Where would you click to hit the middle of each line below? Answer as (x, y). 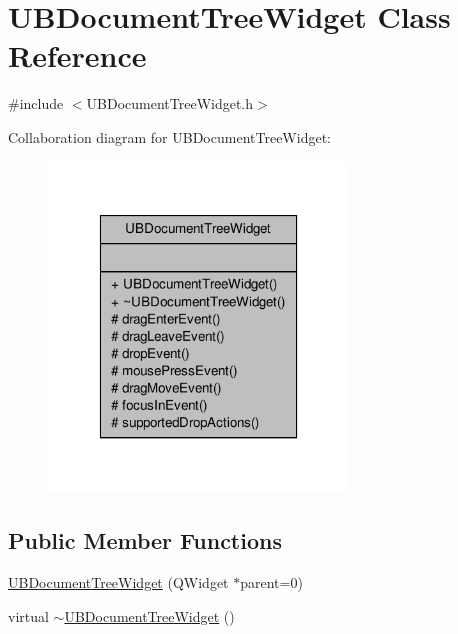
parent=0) (271, 582)
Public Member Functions (145, 540)
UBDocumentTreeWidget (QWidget (118, 582)
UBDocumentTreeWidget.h (170, 103)
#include (36, 103)
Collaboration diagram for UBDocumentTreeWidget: (169, 136)
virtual (28, 615)
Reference (77, 55)
